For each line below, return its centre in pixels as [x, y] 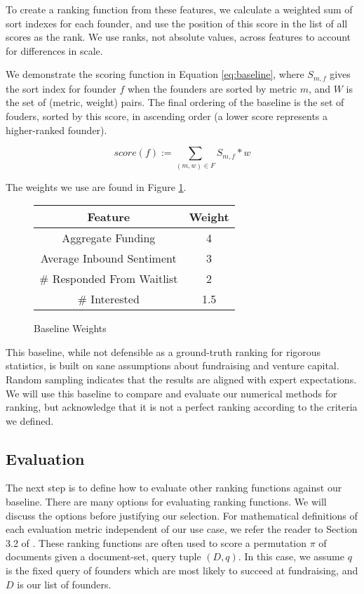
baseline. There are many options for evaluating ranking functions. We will [166, 502]
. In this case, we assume [291, 556]
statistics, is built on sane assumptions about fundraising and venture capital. [173, 365]
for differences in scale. [54, 50]
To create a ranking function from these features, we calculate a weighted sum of [179, 9]
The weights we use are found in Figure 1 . [96, 186]
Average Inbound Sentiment [108, 258]
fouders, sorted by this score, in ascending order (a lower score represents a [167, 116]
